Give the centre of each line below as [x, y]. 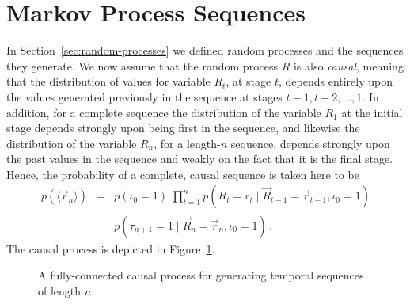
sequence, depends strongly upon [310, 143]
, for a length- [187, 143]
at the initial [372, 112]
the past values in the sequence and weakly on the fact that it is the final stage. [200, 159]
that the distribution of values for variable [108, 81]
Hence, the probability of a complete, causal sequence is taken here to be [183, 174]
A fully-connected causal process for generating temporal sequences [201, 275]
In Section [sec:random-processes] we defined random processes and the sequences [205, 50]
